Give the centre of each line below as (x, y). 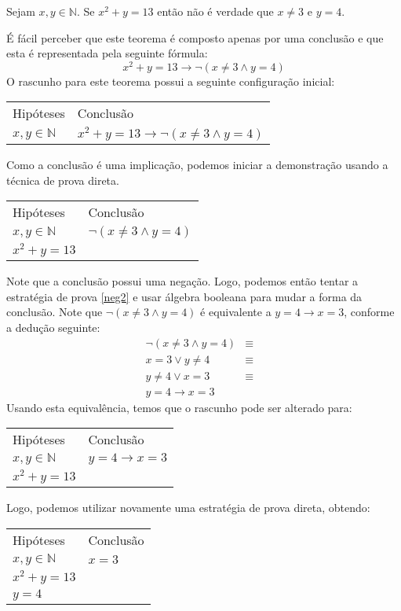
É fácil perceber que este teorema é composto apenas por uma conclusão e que (195, 37)
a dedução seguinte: (53, 328)
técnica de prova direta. (63, 180)
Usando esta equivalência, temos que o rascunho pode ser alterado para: (179, 407)
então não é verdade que (215, 11)
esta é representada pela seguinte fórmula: (107, 53)
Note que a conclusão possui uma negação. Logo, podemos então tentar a (182, 281)
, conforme (369, 312)
